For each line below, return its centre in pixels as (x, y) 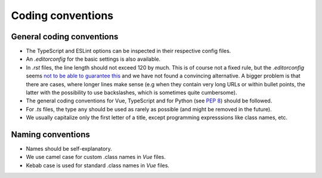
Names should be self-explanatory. (69, 149)
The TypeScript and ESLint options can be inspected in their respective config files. (129, 51)
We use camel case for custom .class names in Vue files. (96, 157)
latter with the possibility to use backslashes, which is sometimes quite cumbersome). (131, 93)
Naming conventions (51, 135)
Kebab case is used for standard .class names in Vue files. (98, 165)
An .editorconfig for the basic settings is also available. (93, 59)
